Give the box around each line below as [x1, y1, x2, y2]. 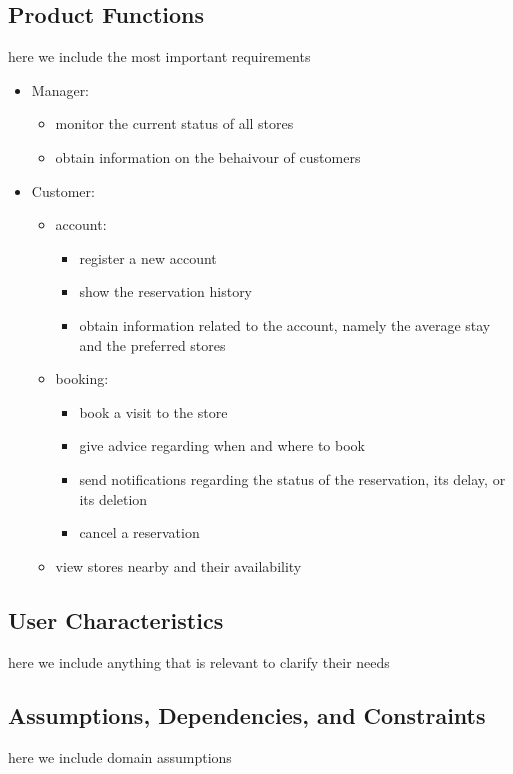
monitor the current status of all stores [55, 113, 294, 134]
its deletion [79, 488, 148, 509]
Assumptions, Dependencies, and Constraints [8, 700, 486, 731]
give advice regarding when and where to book [79, 435, 365, 456]
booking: [55, 368, 109, 389]
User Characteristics [8, 604, 224, 635]
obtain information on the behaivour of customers [55, 146, 361, 167]
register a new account [79, 247, 217, 268]
